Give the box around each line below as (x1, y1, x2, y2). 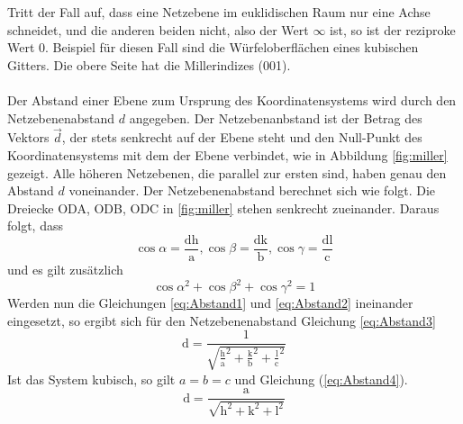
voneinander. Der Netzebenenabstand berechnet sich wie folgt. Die (68, 181, 436, 200)
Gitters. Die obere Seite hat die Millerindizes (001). (7, 55, 291, 74)
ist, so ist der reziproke (330, 20, 456, 39)
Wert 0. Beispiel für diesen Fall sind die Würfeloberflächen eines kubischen (7, 38, 419, 57)
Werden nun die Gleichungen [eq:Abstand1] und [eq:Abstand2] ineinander (7, 293, 413, 312)
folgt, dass (7, 216, 63, 235)
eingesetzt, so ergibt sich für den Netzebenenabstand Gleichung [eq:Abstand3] (7, 311, 436, 329)
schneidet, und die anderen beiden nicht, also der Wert (7, 20, 309, 39)
